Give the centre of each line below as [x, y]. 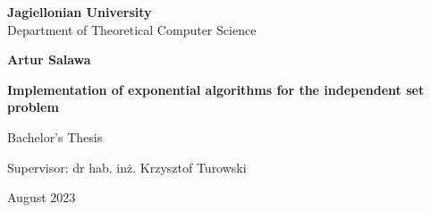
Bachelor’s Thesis [55, 136]
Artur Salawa [49, 59]
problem [33, 107]
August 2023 [42, 197]
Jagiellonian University [80, 12]
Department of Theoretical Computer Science [132, 29]
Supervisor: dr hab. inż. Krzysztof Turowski [127, 167]
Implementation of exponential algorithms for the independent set [216, 89]
